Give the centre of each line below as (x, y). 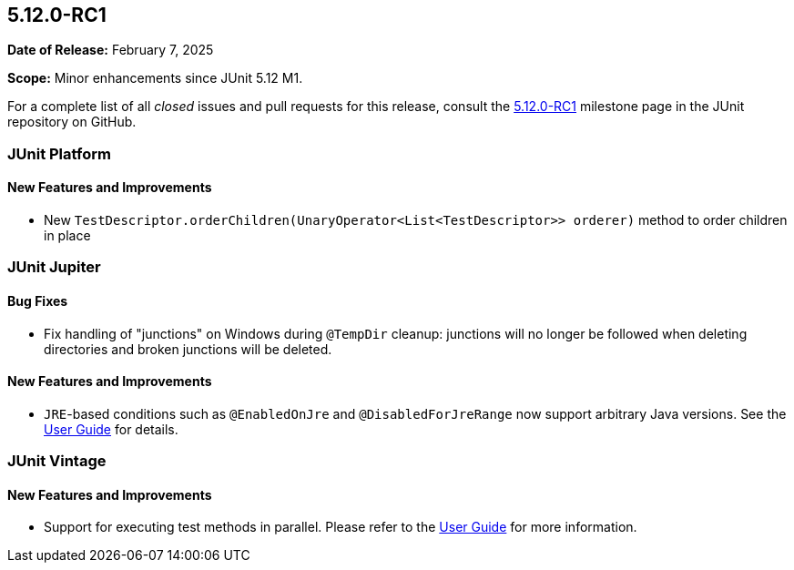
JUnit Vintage (57, 461)
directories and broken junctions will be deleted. (188, 349)
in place (67, 236)
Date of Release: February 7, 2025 (111, 50)
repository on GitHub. (72, 122)
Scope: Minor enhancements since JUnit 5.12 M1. (155, 78)
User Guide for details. (111, 429)
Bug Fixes (38, 301)
